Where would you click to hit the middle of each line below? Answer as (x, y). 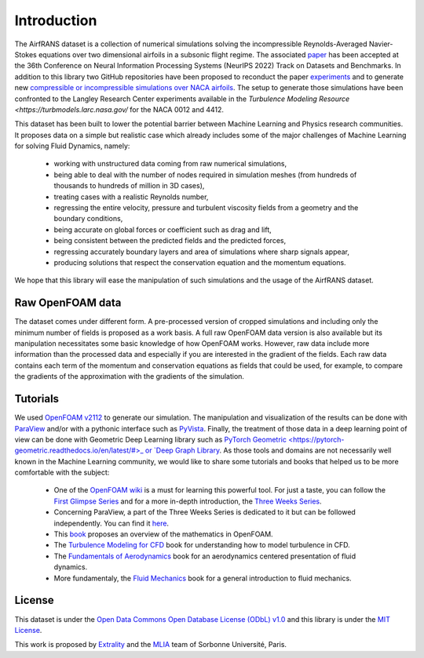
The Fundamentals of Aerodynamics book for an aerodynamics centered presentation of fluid (205, 556)
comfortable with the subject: (62, 473)
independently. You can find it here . (111, 523)
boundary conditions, (88, 219)
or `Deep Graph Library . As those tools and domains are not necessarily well (268, 450)
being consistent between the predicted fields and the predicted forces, (170, 241)
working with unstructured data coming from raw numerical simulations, (170, 164)
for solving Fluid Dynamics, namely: (72, 146)
